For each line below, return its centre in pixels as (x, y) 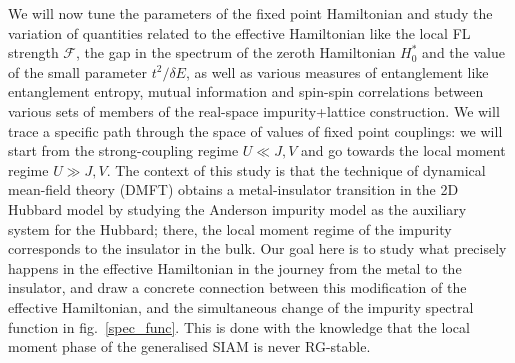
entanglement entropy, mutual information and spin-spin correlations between (246, 91)
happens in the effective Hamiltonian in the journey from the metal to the (235, 267)
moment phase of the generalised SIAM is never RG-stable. (189, 346)
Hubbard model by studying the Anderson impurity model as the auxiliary (237, 208)
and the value (463, 52)
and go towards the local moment (403, 150)
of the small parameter (77, 71)
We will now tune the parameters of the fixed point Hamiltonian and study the (250, 13)
